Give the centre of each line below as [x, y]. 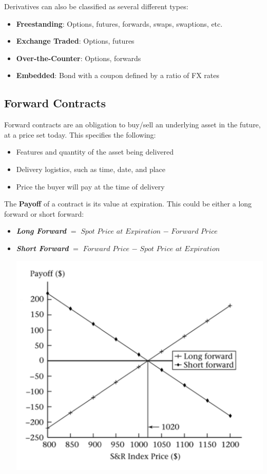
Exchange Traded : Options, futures [75, 41]
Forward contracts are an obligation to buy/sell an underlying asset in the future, [132, 125]
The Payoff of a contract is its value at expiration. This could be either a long [128, 204]
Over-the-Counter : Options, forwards [79, 58]
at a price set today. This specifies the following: [80, 134]
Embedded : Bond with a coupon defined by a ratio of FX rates [118, 75]
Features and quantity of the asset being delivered [95, 152]
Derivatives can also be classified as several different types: [96, 6]
